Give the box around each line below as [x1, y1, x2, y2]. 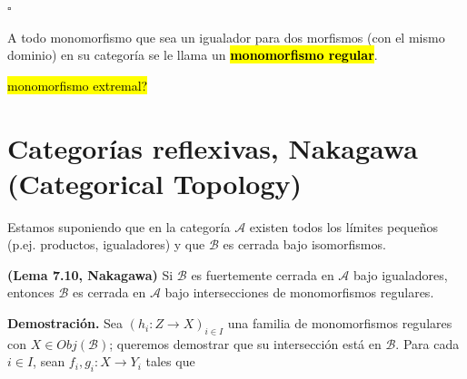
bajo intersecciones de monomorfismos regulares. [164, 283, 434, 302]
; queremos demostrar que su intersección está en [109, 334, 382, 353]
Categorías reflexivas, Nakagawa [7, 129, 418, 166]
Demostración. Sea [7, 314, 124, 333]
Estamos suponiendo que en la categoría [7, 217, 231, 236]
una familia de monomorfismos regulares [227, 314, 452, 333]
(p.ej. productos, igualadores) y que [7, 235, 205, 254]
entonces [7, 283, 55, 302]
